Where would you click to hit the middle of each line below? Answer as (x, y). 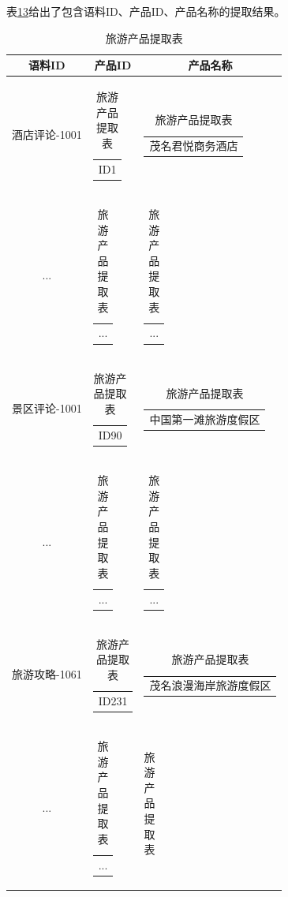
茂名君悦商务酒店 (194, 146)
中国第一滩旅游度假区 (205, 419)
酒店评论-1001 (47, 135)
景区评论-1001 (47, 408)
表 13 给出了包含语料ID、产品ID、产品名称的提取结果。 (146, 11)
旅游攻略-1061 (47, 674)
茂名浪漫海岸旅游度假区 (210, 685)
